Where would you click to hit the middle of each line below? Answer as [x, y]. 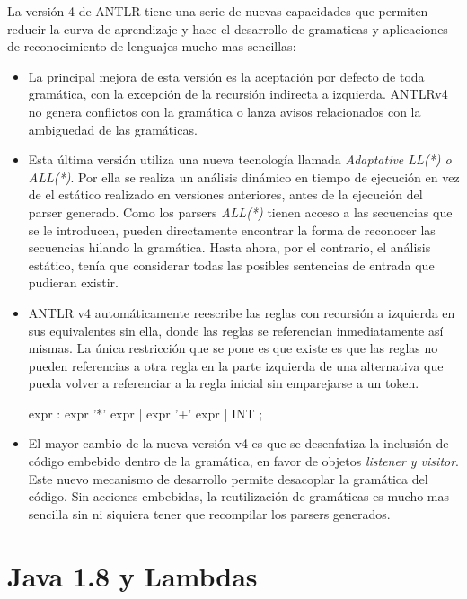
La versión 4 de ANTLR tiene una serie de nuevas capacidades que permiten [218, 11]
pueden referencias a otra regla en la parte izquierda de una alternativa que [236, 365]
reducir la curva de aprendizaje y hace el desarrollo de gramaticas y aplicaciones [228, 28]
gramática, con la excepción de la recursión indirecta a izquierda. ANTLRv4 [238, 94]
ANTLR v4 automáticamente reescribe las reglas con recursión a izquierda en [242, 312]
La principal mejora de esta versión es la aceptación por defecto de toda [226, 76]
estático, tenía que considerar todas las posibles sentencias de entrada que [231, 264]
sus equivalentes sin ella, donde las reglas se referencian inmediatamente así [236, 330]
